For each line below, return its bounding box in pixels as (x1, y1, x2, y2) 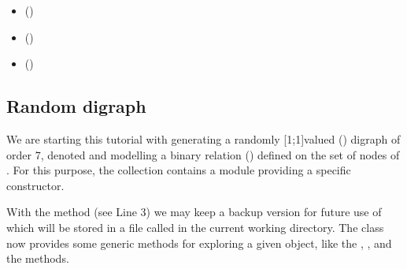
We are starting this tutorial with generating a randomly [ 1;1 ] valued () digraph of (6, 130, 401, 147)
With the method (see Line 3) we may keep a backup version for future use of (6, 204, 382, 220)
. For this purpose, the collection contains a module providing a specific (6, 162, 351, 178)
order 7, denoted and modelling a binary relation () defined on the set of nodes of (6, 146, 400, 163)
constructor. (6, 177, 65, 193)
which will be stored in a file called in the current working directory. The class (6, 219, 384, 235)
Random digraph (6, 94, 146, 118)
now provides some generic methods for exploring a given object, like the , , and (6, 234, 392, 251)
